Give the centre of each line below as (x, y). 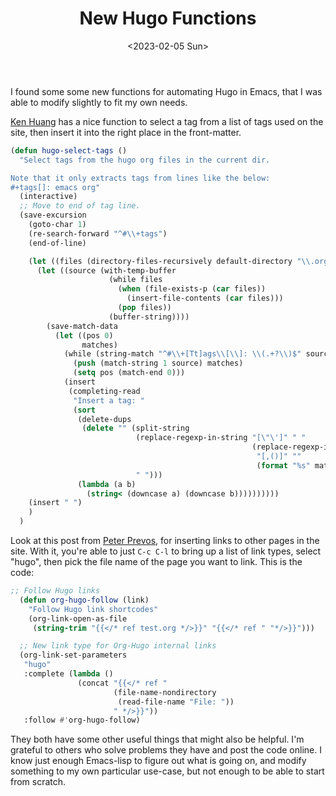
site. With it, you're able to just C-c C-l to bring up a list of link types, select (166, 551)
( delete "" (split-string (135, 428)
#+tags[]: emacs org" (55, 187)
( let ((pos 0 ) (84, 335)
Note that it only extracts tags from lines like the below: (140, 178)
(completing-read (104, 391)
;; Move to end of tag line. (80, 206)
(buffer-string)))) (149, 317)
